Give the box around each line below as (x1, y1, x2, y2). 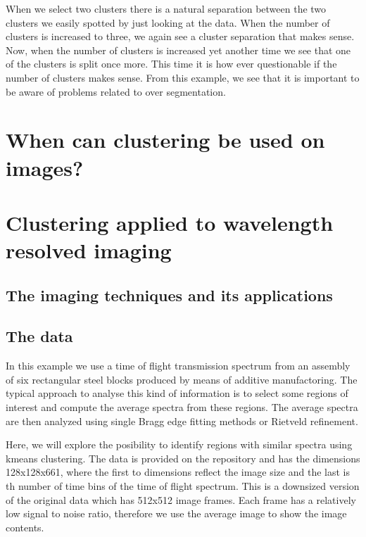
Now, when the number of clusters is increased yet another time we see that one (6, 42, 351, 57)
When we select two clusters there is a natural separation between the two (6, 1, 327, 15)
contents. (6, 519, 44, 534)
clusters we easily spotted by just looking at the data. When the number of (6, 15, 330, 30)
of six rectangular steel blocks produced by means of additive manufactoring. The (6, 372, 358, 386)
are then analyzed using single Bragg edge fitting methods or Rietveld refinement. (6, 413, 358, 428)
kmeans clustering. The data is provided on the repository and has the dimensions (6, 450, 360, 465)
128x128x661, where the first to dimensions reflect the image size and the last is (6, 465, 350, 479)
